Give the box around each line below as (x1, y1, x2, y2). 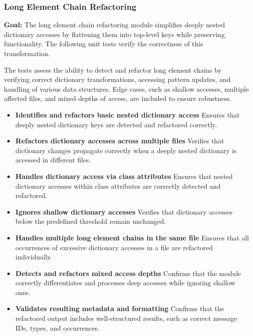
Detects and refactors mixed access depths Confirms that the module (15, 268, 241, 278)
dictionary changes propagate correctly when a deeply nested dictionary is (15, 145, 237, 155)
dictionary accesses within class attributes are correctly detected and (15, 180, 221, 191)
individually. (15, 252, 52, 262)
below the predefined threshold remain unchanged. (15, 216, 166, 226)
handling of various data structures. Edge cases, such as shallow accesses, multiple (4, 83, 249, 94)
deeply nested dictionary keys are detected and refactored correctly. (15, 119, 217, 129)
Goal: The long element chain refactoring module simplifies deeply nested (4, 20, 225, 30)
